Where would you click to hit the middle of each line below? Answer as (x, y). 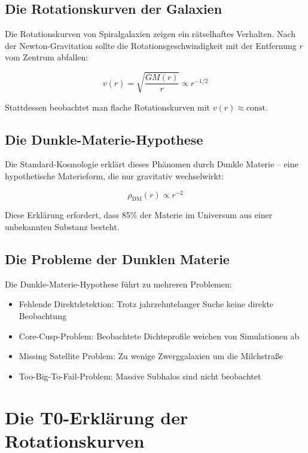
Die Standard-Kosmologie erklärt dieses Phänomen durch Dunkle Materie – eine (152, 164)
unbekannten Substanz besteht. (62, 226)
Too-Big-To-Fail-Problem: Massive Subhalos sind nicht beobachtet (140, 376)
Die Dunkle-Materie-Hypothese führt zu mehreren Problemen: (118, 284)
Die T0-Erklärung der (97, 417)
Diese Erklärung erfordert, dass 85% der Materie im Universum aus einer (139, 215)
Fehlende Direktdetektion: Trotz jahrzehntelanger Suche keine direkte (146, 304)
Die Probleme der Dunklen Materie (117, 258)
